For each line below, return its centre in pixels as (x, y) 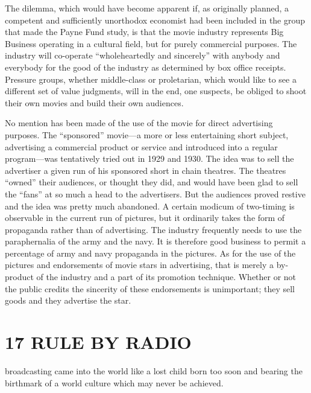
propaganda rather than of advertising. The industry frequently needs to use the (153, 229)
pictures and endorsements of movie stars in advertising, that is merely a (139, 265)
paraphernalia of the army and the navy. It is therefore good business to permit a (155, 241)
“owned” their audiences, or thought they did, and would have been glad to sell (152, 182)
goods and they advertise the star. (68, 300)
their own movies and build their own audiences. (94, 102)
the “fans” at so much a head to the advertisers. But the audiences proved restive (155, 193)
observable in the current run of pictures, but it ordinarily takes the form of (145, 218)
